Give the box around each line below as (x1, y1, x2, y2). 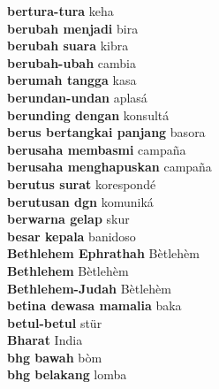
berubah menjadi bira (7, 19, 139, 37)
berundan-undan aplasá (7, 88, 147, 106)
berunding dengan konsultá (7, 105, 170, 124)
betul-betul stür (7, 313, 102, 332)
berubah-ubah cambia (7, 53, 136, 72)
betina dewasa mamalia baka (7, 296, 182, 315)
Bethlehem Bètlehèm (7, 261, 129, 279)
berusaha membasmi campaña (7, 140, 186, 158)
